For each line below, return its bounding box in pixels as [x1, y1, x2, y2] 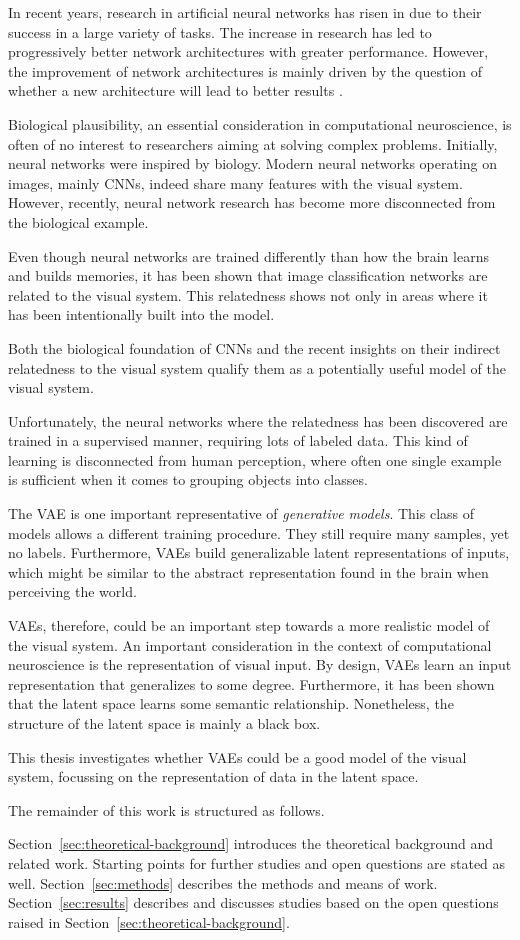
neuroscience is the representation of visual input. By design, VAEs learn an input [8, 654, 512, 675]
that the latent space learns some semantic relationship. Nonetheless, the [8, 693, 454, 714]
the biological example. [8, 211, 149, 232]
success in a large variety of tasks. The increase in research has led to [8, 21, 432, 42]
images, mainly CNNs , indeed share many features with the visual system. [8, 172, 463, 193]
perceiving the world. [8, 581, 137, 602]
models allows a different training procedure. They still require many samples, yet [8, 522, 510, 543]
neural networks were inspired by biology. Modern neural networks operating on [8, 153, 498, 174]
